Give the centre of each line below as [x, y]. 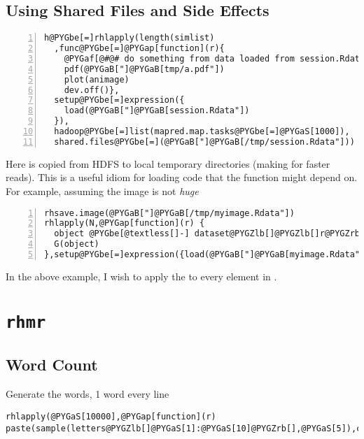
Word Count [52, 365]
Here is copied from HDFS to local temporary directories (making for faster [168, 163]
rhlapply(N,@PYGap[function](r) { [125, 223]
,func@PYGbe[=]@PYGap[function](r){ [139, 49]
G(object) [77, 244]
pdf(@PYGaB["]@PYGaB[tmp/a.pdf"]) [144, 69]
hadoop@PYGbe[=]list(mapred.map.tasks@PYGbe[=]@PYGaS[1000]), [202, 132]
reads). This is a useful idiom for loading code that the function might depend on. [182, 177]
